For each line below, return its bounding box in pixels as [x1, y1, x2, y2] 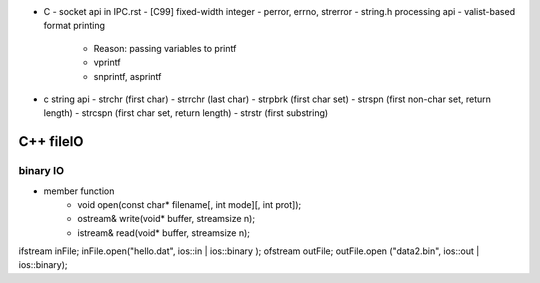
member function [43, 185, 115, 197]
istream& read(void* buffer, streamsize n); [77, 226, 250, 239]
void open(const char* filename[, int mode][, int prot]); [77, 198, 302, 210]
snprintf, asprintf [93, 70, 162, 82]
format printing [43, 20, 105, 32]
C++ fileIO [18, 133, 84, 150]
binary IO [18, 164, 65, 178]
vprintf [93, 56, 121, 69]
